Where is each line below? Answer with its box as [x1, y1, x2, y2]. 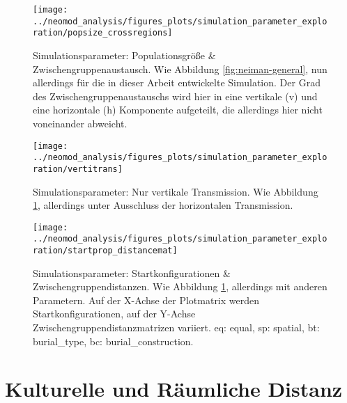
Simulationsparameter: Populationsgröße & [33, 47, 216, 62]
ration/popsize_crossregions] [33, 28, 173, 38]
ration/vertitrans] [33, 164, 123, 174]
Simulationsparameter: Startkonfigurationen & [33, 265, 231, 280]
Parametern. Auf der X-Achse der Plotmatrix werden [33, 292, 260, 307]
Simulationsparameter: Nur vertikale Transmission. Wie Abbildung [33, 184, 318, 198]
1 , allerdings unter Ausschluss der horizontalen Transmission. [33, 198, 293, 212]
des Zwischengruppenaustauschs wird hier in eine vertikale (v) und [33, 88, 318, 103]
